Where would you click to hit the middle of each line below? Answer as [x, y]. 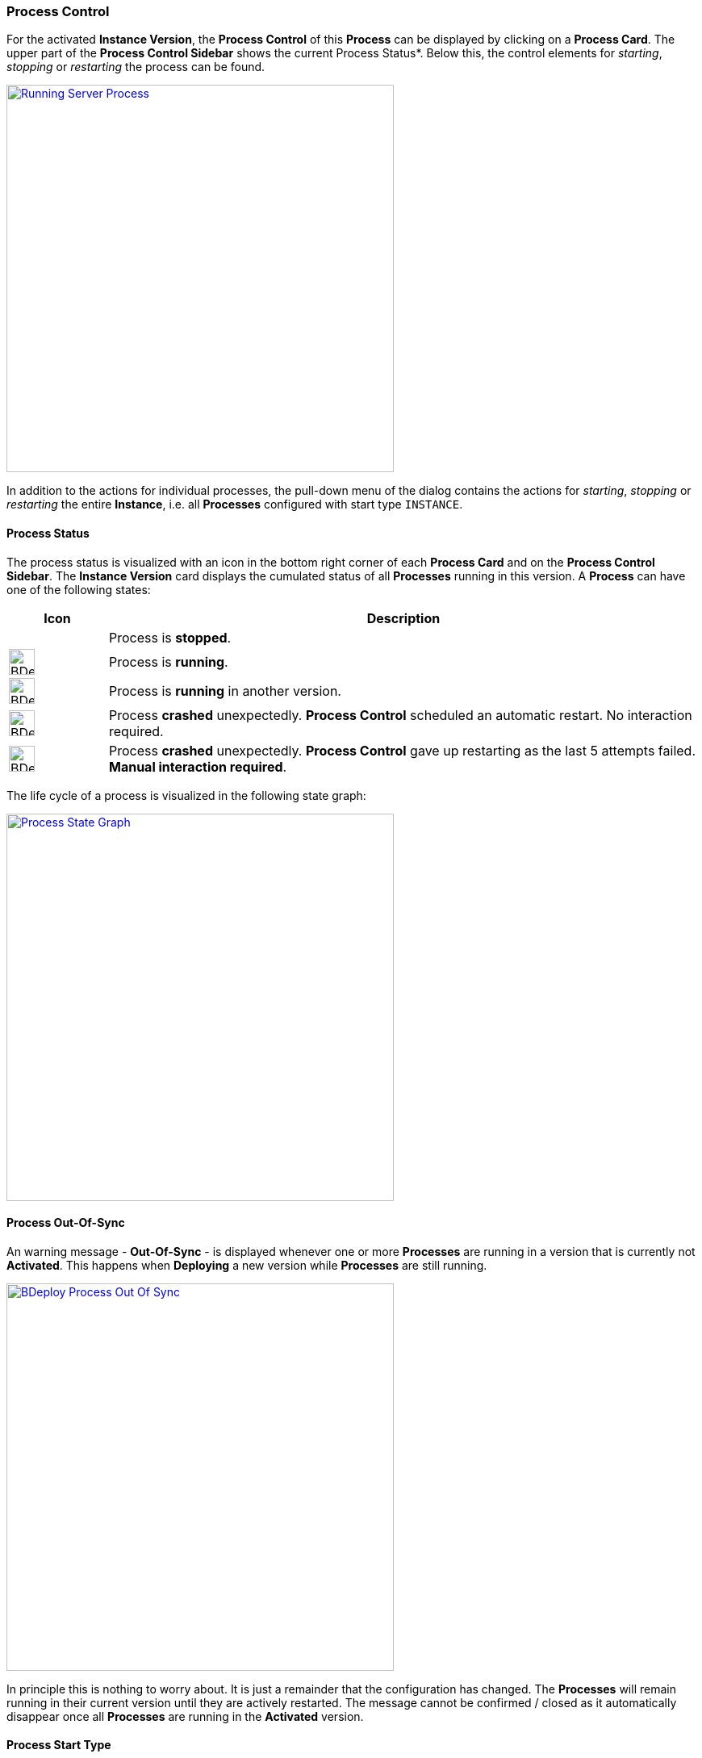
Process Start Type [59, 1745]
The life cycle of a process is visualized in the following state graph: [186, 795]
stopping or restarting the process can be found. [136, 67]
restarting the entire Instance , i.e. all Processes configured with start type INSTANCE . [235, 504]
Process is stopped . [170, 637]
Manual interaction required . [198, 766]
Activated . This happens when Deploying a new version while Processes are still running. [247, 1265]
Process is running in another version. [225, 691]
